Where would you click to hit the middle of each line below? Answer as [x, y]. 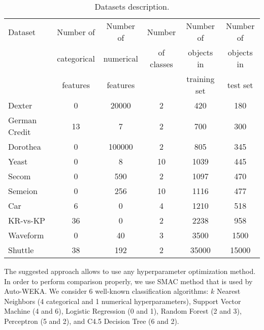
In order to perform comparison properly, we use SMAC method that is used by [128, 281]
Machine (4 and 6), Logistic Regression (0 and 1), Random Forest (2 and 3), [123, 311]
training [201, 79]
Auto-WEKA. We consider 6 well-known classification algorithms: [106, 291]
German [23, 120]
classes [161, 64]
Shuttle [21, 250]
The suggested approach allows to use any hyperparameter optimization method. [130, 271]
